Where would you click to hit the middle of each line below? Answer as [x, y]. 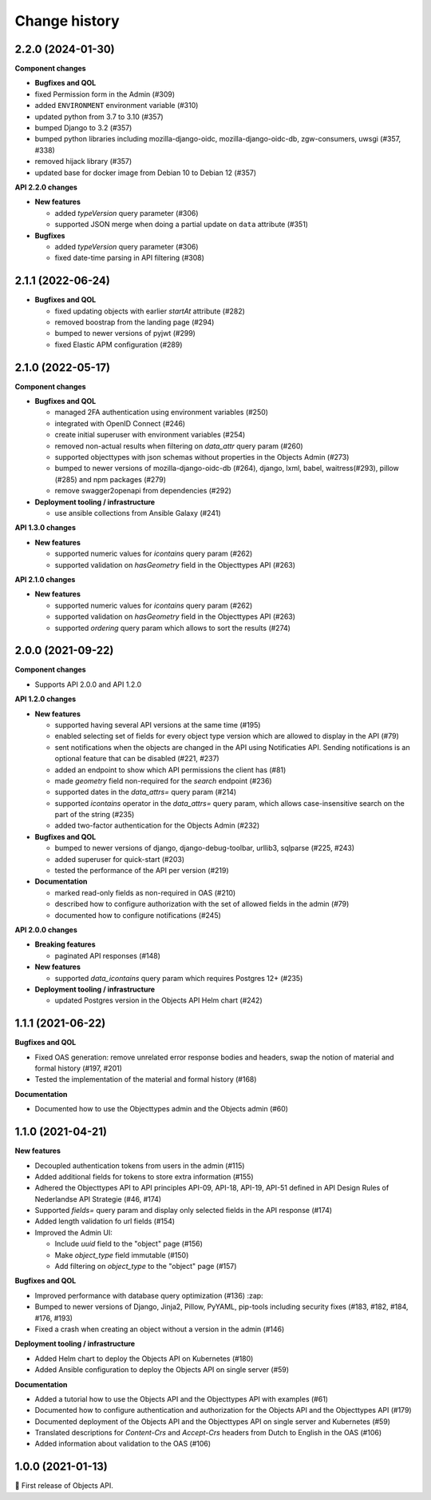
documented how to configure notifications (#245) [138, 915]
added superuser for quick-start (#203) [120, 859]
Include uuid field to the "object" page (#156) [129, 1244]
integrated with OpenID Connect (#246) [120, 423]
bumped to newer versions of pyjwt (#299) [125, 333]
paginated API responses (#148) [108, 955]
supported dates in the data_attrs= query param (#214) [146, 792]
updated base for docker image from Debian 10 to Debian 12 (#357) [146, 173]
